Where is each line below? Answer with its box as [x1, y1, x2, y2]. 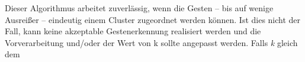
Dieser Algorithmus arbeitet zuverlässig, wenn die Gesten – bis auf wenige [5, 2, 274, 14]
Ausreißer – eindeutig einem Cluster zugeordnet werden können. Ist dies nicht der [5, 13, 301, 25]
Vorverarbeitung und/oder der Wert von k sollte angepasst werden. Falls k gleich [5, 36, 298, 48]
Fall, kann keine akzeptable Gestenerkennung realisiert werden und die [5, 25, 261, 37]
